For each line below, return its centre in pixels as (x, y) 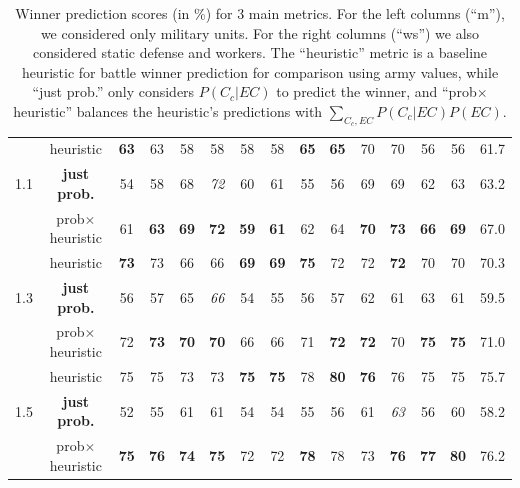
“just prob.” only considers (113, 91)
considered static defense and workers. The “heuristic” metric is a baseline (260, 52)
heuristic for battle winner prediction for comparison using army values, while (260, 71)
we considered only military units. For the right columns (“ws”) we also (260, 32)
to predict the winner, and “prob (376, 91)
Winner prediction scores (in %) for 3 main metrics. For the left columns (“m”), (260, 13)
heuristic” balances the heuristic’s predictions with (168, 110)
